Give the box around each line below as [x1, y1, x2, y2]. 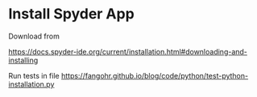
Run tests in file [8, 71, 60, 80]
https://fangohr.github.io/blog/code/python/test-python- [60, 71, 248, 80]
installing [8, 55, 39, 65]
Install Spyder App [8, 5, 135, 23]
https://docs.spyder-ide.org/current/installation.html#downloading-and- [8, 46, 248, 56]
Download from [8, 31, 60, 41]
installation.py [8, 79, 55, 89]
